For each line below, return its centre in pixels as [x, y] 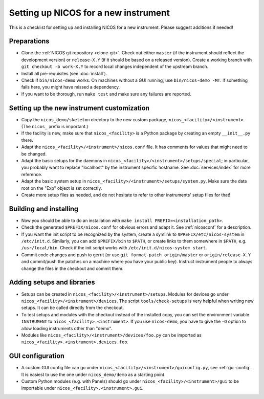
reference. [32, 174]
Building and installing [44, 209]
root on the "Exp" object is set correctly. [62, 188]
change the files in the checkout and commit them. [72, 268]
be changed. [34, 154]
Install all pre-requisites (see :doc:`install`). [64, 73]
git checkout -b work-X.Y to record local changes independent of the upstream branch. [115, 66]
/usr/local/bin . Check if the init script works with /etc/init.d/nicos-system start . [114, 248]
